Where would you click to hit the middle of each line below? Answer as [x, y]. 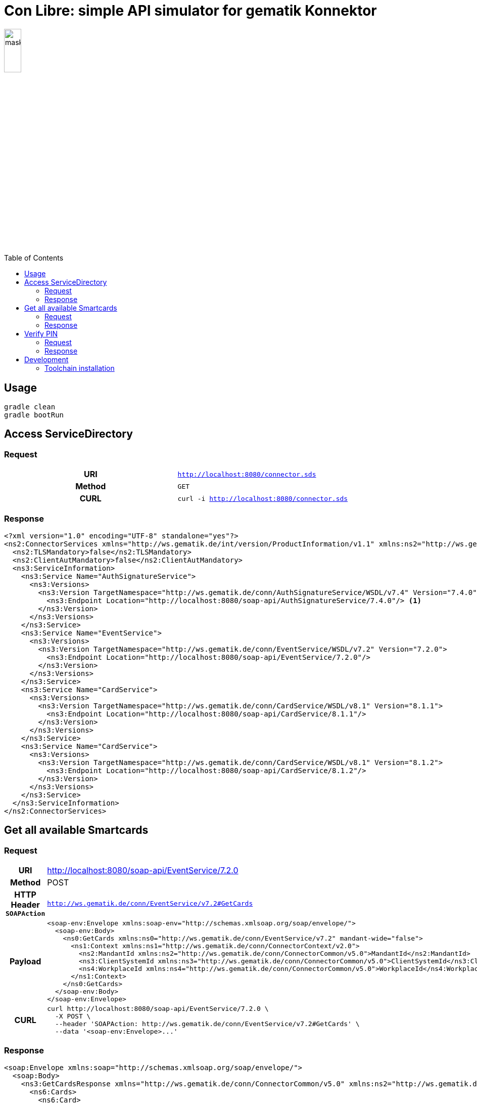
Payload [25, 961]
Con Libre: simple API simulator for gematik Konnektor [190, 11]
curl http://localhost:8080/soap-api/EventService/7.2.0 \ [158, 1009]
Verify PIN [41, 334]
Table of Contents [34, 258]
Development [46, 360]
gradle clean [30, 407]
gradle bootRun [34, 415]
